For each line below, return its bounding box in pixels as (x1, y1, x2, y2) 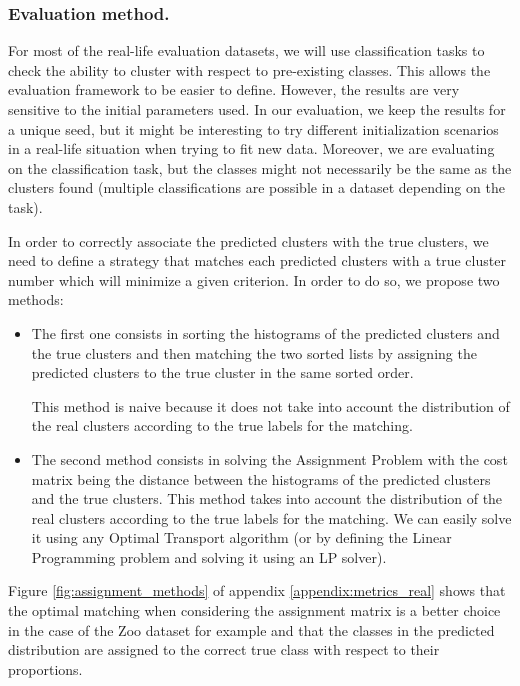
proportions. (8, 658, 83, 679)
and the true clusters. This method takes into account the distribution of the (31, 488, 503, 509)
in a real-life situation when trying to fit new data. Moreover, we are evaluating (8, 138, 495, 159)
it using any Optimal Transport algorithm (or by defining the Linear (31, 527, 452, 548)
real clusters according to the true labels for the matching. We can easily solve (31, 507, 512, 528)
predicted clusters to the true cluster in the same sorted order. (31, 362, 414, 383)
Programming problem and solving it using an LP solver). (31, 546, 387, 567)
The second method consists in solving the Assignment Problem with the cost (31, 448, 508, 469)
